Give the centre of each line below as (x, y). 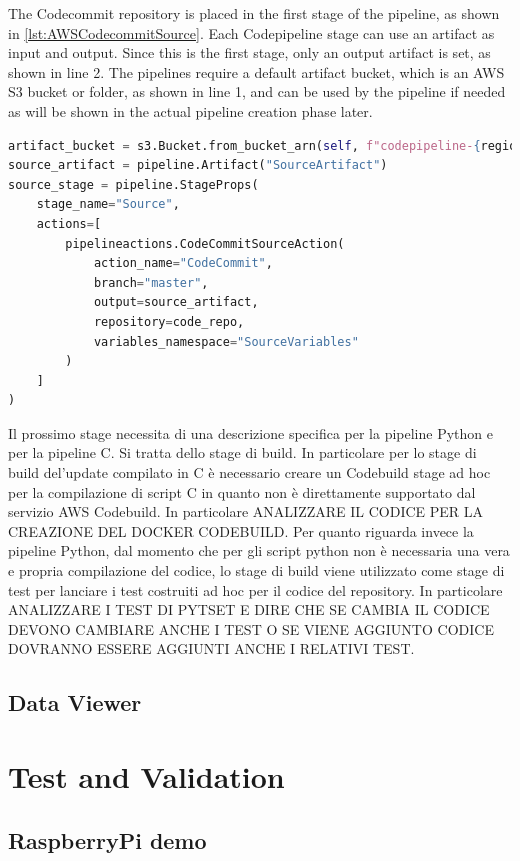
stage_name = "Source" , (108, 204)
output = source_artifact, (176, 302)
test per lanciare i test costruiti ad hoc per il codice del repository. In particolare (255, 589)
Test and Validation (146, 775)
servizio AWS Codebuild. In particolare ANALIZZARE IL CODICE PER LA (246, 511)
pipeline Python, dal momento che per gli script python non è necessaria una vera (259, 550)
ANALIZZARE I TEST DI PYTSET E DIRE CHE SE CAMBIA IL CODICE (249, 609)
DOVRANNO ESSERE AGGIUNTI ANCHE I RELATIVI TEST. (211, 648)
